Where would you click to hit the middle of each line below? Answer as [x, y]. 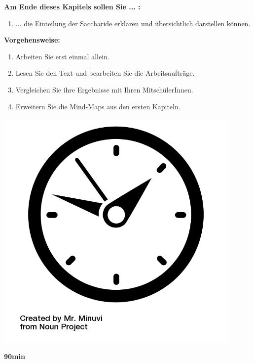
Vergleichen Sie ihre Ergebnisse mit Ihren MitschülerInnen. [104, 89]
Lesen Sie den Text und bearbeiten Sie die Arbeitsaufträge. [105, 73]
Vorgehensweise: [32, 40]
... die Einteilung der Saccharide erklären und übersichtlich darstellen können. [133, 23]
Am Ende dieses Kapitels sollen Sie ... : [72, 6]
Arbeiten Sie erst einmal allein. [62, 56]
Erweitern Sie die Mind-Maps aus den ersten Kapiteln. [98, 106]
